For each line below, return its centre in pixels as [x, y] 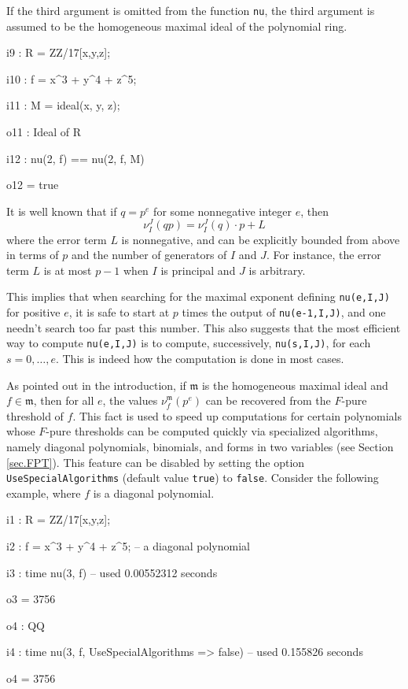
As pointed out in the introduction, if [96, 385]
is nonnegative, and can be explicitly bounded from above [261, 239]
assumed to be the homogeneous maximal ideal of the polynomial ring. [177, 26]
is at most [68, 270]
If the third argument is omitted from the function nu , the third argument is [191, 10]
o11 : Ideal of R [44, 132]
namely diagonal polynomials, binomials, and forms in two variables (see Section [200, 446]
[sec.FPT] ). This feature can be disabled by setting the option [156, 462]
